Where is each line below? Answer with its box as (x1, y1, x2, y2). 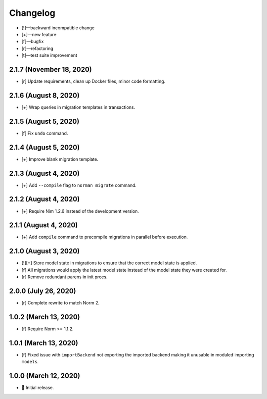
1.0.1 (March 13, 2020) (9, 339, 79, 347)
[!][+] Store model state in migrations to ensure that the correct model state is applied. (21, 260, 197, 266)
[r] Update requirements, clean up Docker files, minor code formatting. (21, 78, 166, 84)
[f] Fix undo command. (21, 130, 68, 136)
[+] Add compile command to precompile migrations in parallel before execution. (21, 234, 188, 240)
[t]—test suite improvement (21, 52, 78, 58)
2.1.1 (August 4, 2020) (9, 221, 78, 230)
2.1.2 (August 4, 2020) (9, 195, 80, 203)
